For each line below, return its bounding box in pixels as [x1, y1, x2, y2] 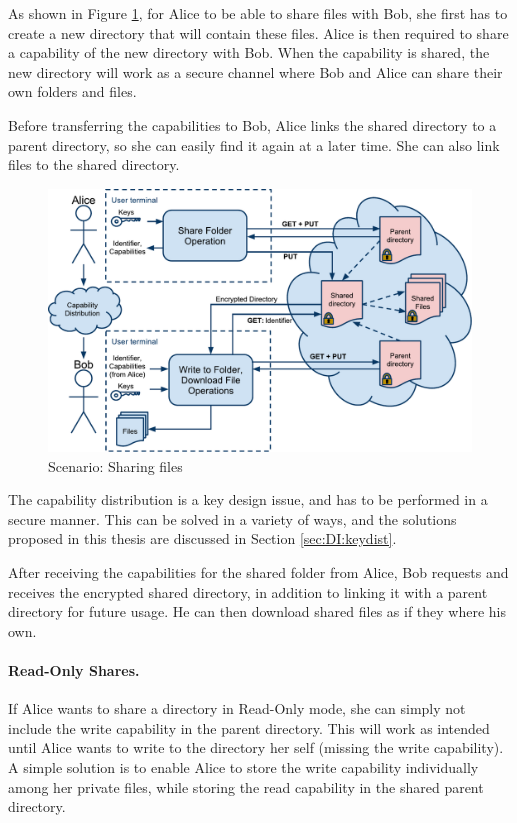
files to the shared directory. [8, 154, 180, 175]
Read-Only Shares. [8, 660, 140, 681]
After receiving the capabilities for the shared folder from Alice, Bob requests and [8, 562, 509, 583]
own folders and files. [8, 81, 137, 102]
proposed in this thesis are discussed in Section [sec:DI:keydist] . [8, 528, 397, 549]
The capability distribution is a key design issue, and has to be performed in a [8, 489, 488, 510]
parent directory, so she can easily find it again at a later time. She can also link [8, 134, 500, 155]
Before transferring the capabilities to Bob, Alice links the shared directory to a [8, 114, 497, 135]
